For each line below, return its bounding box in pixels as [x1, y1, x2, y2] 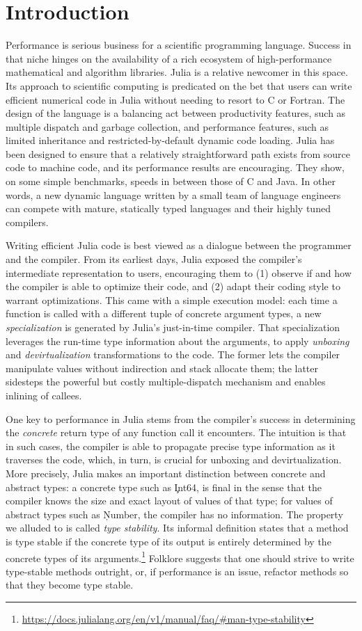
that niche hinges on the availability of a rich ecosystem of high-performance [6, 51, 332, 65]
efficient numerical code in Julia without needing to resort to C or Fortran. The [6, 92, 345, 106]
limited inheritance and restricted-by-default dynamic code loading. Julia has [6, 133, 335, 147]
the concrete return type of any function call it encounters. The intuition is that [6, 425, 347, 440]
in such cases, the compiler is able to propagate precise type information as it [6, 438, 336, 453]
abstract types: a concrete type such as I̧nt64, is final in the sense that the [6, 479, 322, 494]
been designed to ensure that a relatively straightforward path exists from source [6, 146, 351, 161]
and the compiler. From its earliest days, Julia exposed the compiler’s [6, 252, 302, 266]
